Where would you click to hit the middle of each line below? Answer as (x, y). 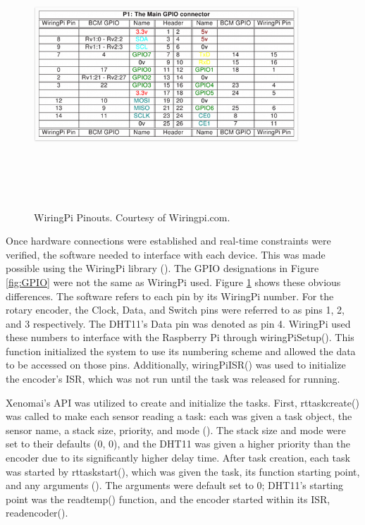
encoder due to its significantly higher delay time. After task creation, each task (178, 458)
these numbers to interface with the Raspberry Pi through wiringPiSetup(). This (180, 337)
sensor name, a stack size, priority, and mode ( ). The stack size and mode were (176, 430)
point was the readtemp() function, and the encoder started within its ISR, (168, 499)
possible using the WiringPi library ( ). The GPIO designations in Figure (162, 268)
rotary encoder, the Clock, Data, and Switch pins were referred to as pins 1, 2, (175, 310)
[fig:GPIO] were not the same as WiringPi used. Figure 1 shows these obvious (173, 282)
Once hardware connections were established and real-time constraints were (168, 241)
